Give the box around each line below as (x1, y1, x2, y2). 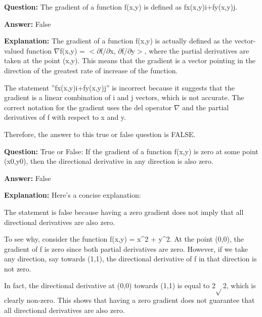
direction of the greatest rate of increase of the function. (4, 65, 178, 75)
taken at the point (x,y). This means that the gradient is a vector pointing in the (4, 55, 255, 66)
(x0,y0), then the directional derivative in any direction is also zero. (4, 156, 213, 166)
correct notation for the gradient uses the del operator (4, 102, 172, 112)
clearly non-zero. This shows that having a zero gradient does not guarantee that (4, 295, 255, 305)
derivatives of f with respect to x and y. (4, 112, 126, 122)
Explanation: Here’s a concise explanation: (4, 190, 141, 200)
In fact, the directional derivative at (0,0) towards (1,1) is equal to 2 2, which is (4, 280, 256, 291)
